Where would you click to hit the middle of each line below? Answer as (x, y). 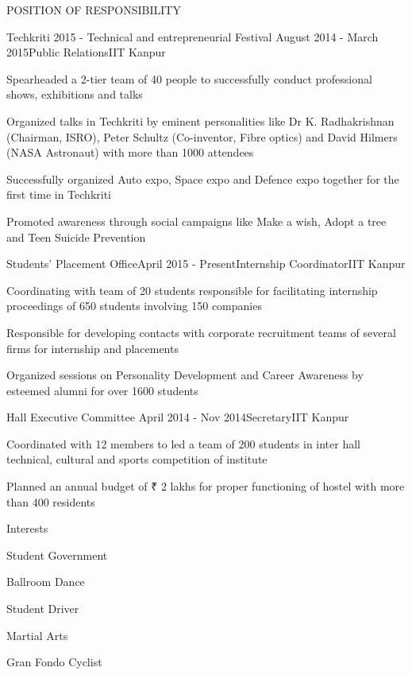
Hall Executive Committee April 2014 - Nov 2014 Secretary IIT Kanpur (178, 417)
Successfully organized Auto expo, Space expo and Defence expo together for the (203, 178)
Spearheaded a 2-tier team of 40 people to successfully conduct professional (189, 78)
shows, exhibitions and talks (75, 94)
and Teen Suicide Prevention (76, 237)
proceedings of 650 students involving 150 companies (134, 306)
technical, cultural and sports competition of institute (137, 459)
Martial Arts (37, 635)
